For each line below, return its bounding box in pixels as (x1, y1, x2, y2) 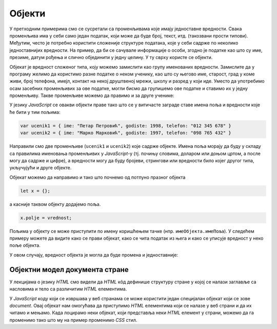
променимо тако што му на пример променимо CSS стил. (9, 317, 137, 323)
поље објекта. (9, 242, 41, 248)
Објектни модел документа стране (9, 265, 129, 274)
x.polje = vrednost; (20, 215, 72, 221)
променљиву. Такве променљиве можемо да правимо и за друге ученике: (9, 92, 174, 99)
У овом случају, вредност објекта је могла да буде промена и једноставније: (9, 251, 179, 258)
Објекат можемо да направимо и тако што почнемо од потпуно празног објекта (9, 174, 186, 180)
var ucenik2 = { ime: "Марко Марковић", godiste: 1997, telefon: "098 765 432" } (20, 130, 232, 136)
